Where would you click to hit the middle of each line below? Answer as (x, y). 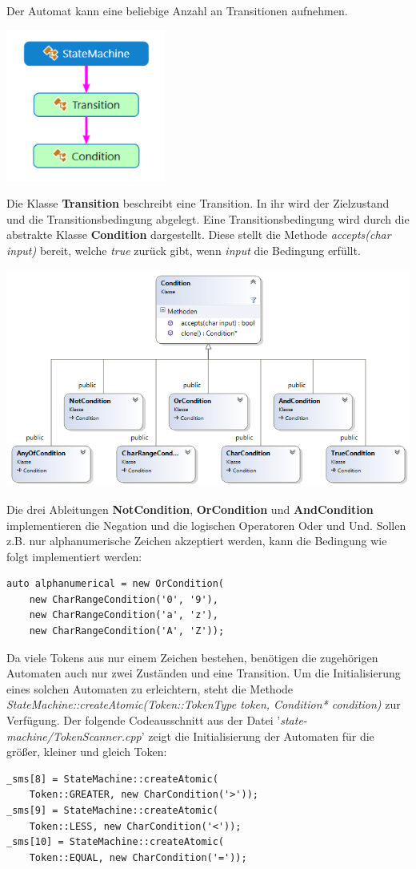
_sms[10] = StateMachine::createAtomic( (116, 842)
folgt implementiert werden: (74, 556)
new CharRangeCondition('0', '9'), (124, 599)
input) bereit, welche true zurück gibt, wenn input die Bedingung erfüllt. (184, 250)
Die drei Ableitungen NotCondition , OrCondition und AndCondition (190, 509)
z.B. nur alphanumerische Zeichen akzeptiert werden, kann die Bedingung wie (197, 541)
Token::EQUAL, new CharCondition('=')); (138, 857)
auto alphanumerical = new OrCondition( (116, 584)
